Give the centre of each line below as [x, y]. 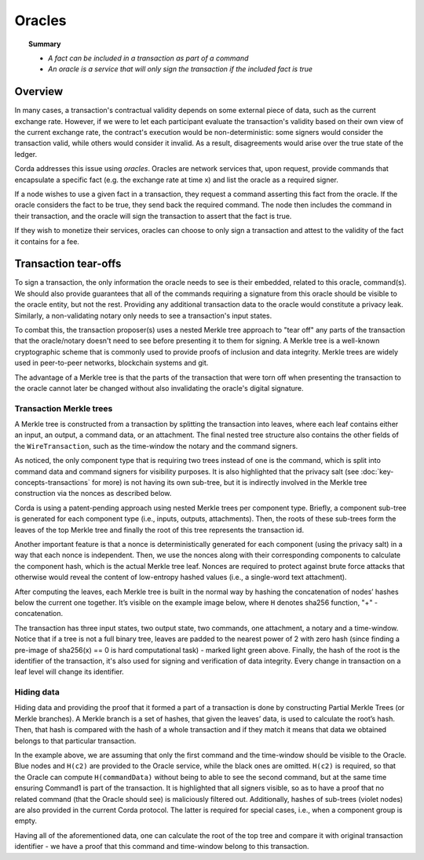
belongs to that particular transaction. [75, 741]
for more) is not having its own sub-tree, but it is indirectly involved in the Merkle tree [229, 483]
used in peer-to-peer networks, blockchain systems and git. [111, 363]
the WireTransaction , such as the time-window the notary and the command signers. [156, 446]
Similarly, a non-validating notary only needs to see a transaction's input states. [143, 315]
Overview [39, 91]
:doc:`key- [377, 472]
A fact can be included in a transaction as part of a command [148, 58]
